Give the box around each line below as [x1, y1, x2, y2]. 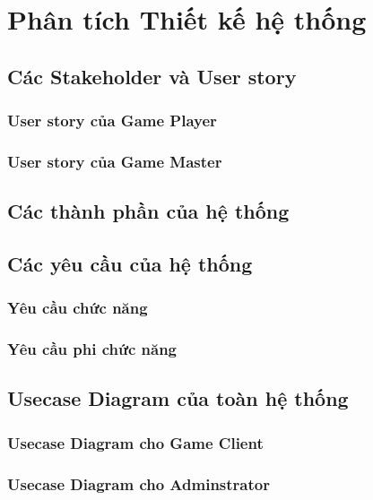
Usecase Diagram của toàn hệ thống [7, 384, 349, 412]
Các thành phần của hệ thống [7, 197, 290, 225]
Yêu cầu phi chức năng [7, 338, 177, 360]
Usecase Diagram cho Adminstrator [7, 472, 270, 495]
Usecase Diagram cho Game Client [7, 431, 264, 453]
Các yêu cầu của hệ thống [7, 250, 253, 278]
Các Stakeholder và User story [7, 62, 297, 90]
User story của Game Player [7, 109, 217, 132]
